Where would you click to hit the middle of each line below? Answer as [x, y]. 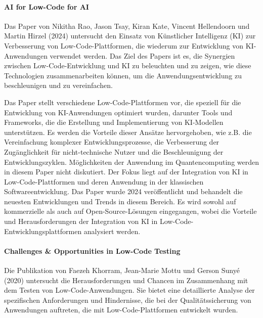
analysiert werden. [112, 231]
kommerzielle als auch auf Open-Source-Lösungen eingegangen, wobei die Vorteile [130, 211]
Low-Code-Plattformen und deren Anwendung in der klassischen [104, 181]
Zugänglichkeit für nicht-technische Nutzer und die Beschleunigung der [114, 151]
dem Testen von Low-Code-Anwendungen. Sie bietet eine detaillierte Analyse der [129, 290]
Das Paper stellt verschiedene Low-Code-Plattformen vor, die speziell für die [123, 102]
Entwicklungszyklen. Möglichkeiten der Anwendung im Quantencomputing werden [131, 162]
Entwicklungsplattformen [43, 231]
